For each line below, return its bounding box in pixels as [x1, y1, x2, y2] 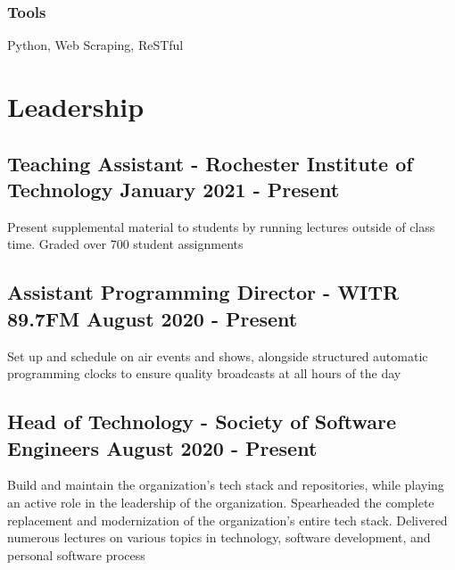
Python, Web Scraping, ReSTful [7, 36, 184, 54]
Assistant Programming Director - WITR [7, 278, 400, 306]
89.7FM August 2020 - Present [7, 304, 298, 332]
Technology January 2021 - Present [7, 175, 340, 202]
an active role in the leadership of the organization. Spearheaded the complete [7, 492, 434, 511]
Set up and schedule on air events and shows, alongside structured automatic [7, 346, 428, 365]
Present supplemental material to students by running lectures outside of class [7, 217, 435, 235]
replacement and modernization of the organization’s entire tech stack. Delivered [7, 510, 448, 529]
